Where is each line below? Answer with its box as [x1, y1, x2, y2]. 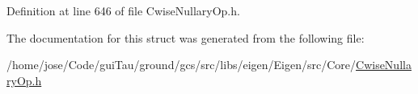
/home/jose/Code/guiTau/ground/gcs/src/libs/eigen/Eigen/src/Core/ [6, 56, 357, 73]
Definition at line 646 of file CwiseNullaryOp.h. [6, 2, 240, 18]
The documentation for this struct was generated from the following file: [6, 29, 365, 46]
